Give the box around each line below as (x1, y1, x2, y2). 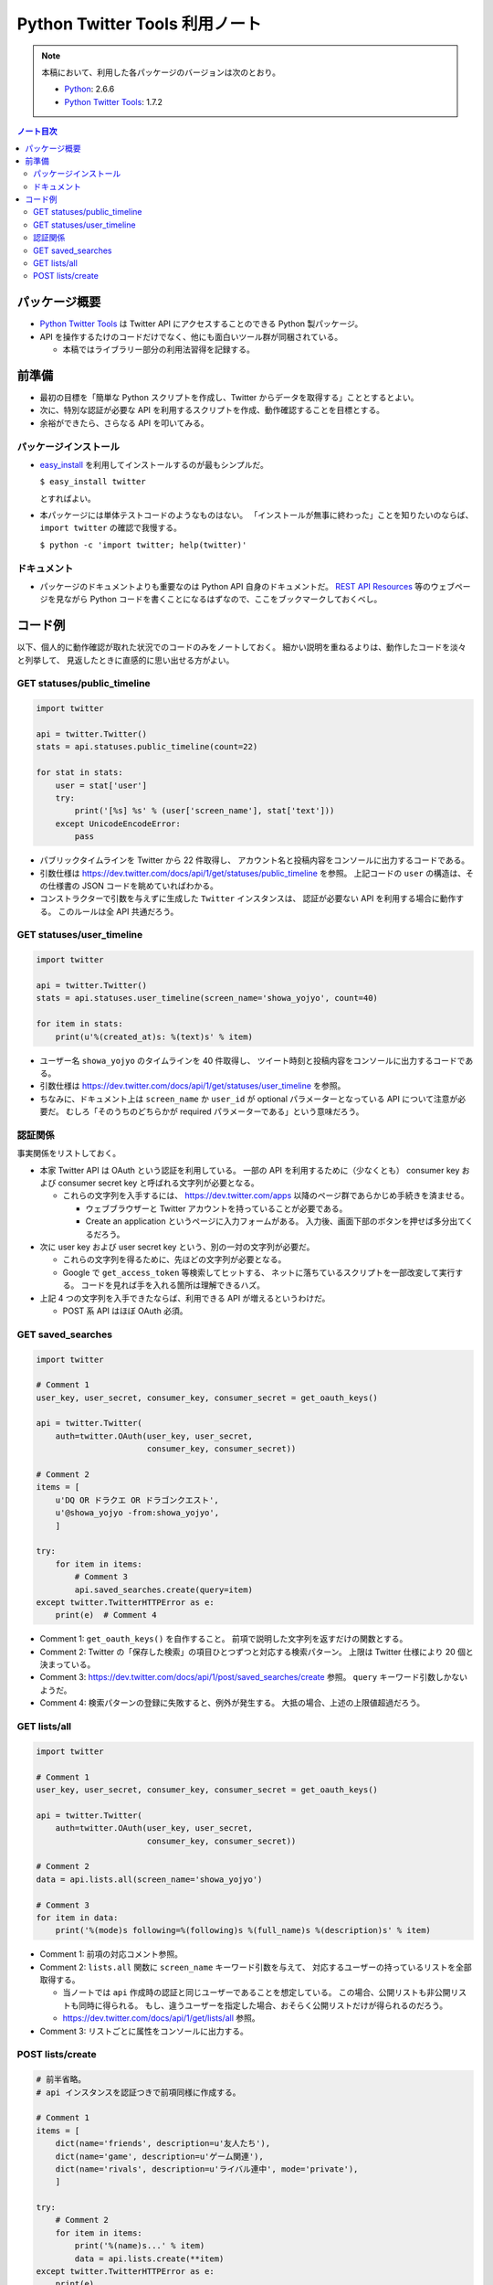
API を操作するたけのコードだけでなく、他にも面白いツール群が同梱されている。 (39, 331, 342, 342)
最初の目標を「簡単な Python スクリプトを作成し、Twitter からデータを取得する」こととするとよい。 (39, 392, 419, 402)
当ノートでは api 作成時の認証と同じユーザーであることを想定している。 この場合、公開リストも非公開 (62, 1987, 451, 1998)
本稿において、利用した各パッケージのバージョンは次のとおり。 (41, 67, 281, 78)
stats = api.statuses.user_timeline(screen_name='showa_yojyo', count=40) (36, 993, 379, 1004)
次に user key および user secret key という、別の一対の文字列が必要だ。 (39, 1241, 315, 1252)
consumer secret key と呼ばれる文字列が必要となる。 (58, 1177, 259, 1188)
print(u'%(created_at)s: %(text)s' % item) (55, 1031, 253, 1042)
